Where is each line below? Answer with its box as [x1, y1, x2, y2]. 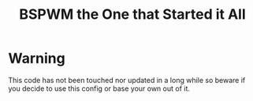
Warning [8, 49, 65, 67]
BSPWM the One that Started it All [19, 5, 246, 23]
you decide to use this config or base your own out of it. [8, 84, 191, 93]
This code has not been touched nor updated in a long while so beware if [8, 75, 246, 85]
